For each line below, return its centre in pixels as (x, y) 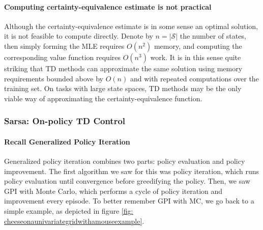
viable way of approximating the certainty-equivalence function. (103, 98)
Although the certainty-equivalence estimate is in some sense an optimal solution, (131, 26)
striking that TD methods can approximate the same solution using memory (123, 68)
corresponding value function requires (63, 57)
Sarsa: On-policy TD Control (65, 121)
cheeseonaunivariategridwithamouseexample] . (74, 221)
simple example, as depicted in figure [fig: (69, 210)
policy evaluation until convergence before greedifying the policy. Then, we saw (127, 181)
